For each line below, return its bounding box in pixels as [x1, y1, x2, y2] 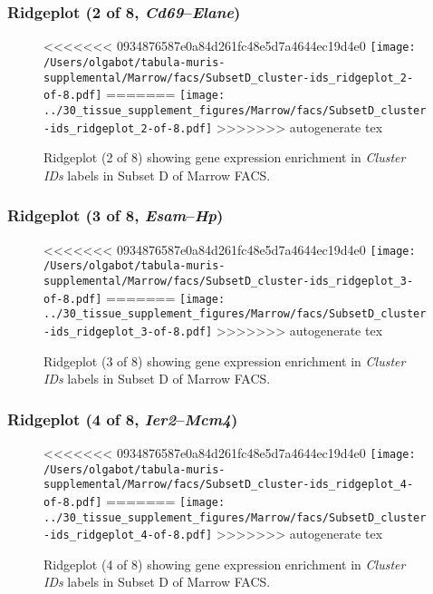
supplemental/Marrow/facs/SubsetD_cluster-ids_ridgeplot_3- [43, 274, 414, 287]
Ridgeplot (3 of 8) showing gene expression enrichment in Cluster [43, 351, 406, 370]
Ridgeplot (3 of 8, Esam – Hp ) [7, 204, 224, 227]
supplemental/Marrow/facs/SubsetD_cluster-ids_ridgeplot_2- [43, 71, 414, 84]
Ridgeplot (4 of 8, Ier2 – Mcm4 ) [7, 407, 238, 430]
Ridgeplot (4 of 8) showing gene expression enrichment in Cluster [43, 554, 406, 573]
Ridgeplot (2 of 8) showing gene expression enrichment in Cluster [43, 148, 406, 167]
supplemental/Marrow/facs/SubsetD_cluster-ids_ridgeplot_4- [43, 478, 414, 492]
